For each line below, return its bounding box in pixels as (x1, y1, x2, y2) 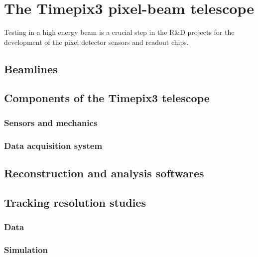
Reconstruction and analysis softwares (4, 165, 204, 180)
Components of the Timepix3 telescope (4, 90, 210, 106)
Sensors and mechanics (4, 116, 98, 128)
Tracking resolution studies (4, 194, 146, 210)
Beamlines (4, 61, 58, 76)
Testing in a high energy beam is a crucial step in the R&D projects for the (4, 27, 235, 37)
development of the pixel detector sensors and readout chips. (4, 36, 189, 47)
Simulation (4, 243, 48, 256)
